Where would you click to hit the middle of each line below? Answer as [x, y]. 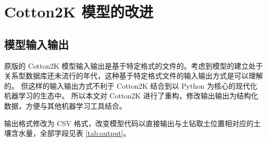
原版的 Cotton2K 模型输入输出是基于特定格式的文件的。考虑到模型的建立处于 [133, 65]
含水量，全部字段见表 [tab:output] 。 [71, 133]
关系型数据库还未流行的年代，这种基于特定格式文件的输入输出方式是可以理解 [133, 76]
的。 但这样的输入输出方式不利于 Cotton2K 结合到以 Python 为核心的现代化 [131, 85]
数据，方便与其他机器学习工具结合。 [65, 105]
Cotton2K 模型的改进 [79, 12]
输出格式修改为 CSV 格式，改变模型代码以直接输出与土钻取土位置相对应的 [129, 123]
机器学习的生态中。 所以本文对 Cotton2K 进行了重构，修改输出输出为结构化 [131, 96]
